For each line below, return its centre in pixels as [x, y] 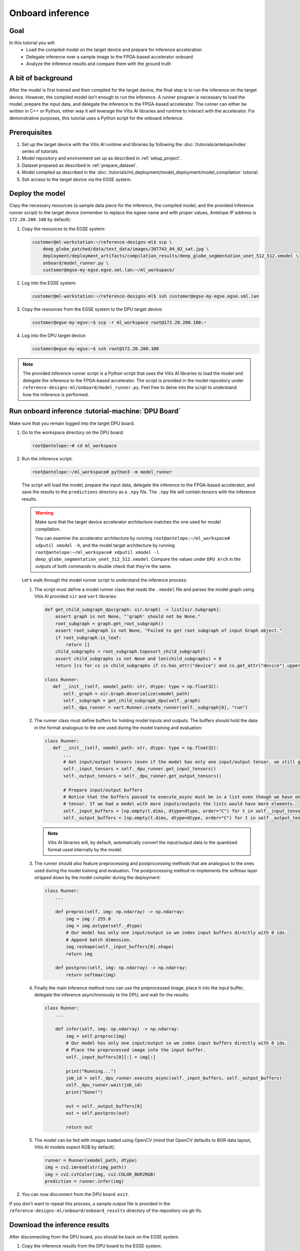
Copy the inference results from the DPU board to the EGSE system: [92, 1246]
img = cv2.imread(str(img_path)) [86, 1167]
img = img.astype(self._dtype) [104, 925]
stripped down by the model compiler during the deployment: [97, 877]
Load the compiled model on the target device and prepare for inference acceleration [114, 50]
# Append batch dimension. [99, 940]
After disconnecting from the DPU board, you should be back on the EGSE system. [94, 1236]
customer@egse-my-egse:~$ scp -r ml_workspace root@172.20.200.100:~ [119, 323]
